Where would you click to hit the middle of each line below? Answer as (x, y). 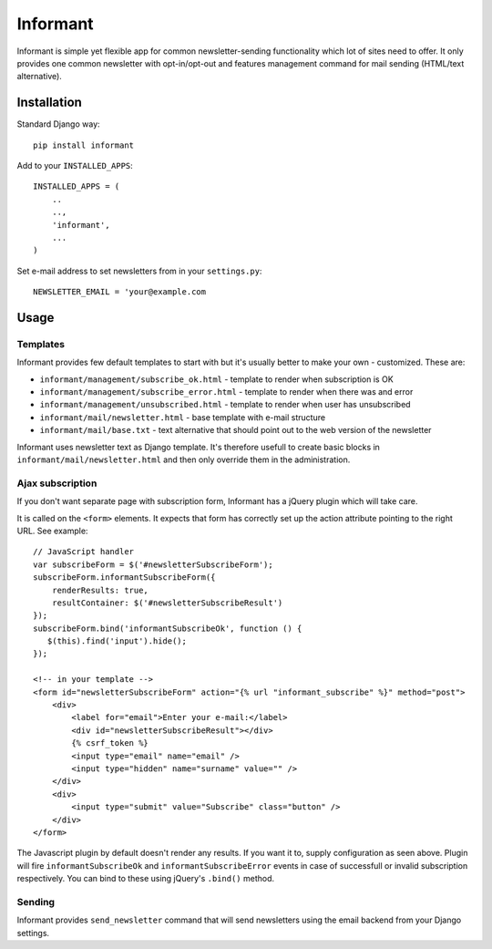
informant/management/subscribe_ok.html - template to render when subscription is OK (216, 379)
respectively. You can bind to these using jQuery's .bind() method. (146, 879)
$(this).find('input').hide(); (117, 641)
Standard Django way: (58, 124)
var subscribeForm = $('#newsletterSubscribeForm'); (153, 564)
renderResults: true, (100, 590)
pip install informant (84, 145)
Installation (49, 103)
